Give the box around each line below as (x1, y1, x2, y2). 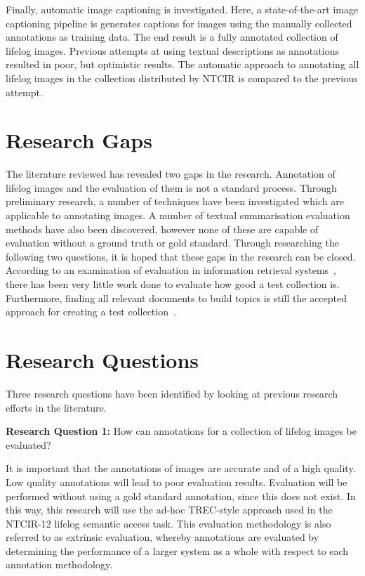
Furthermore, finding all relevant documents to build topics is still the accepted (6, 290, 347, 305)
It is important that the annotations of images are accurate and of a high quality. (6, 461, 356, 476)
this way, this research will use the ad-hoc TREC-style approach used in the (6, 502, 333, 517)
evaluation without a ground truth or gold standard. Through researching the (6, 235, 339, 250)
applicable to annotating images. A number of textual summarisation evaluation (6, 208, 350, 223)
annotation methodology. (6, 557, 113, 572)
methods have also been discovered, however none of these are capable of (6, 221, 319, 236)
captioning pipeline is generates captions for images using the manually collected (6, 15, 352, 30)
